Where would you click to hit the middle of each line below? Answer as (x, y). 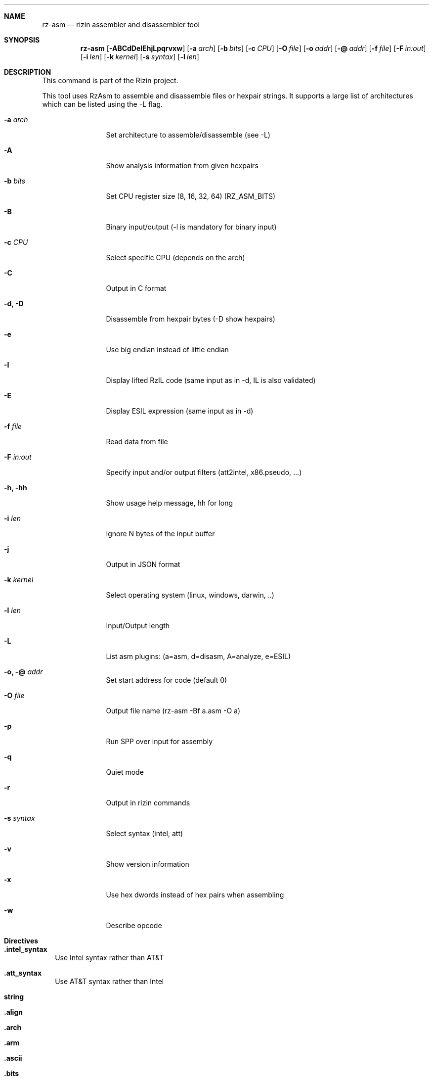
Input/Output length (138, 626)
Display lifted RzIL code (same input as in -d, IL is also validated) (211, 380)
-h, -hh (16, 488)
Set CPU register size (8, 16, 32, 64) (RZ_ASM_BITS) (191, 196)
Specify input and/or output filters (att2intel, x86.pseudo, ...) (204, 472)
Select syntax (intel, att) (145, 833)
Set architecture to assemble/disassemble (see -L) (188, 135)
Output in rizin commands (148, 803)
